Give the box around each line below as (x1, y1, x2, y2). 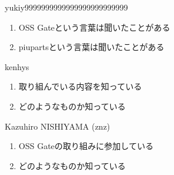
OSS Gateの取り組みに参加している (18, 140, 154, 152)
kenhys (5, 60, 29, 72)
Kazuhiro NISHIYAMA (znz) (5, 120, 110, 132)
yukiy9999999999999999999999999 (5, 1, 128, 13)
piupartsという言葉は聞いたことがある (18, 41, 165, 53)
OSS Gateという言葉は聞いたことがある (18, 21, 170, 33)
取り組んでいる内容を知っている (18, 80, 142, 93)
